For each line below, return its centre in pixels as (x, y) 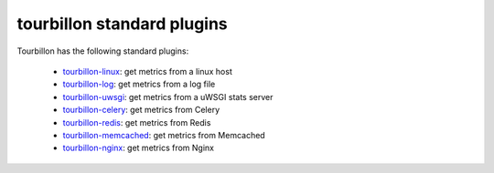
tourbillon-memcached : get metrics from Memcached (164, 135)
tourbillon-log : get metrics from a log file (139, 84)
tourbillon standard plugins (122, 24)
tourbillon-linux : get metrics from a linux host (147, 71)
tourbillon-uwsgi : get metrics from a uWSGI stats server (168, 97)
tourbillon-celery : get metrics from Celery (141, 110)
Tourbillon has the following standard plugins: (103, 51)
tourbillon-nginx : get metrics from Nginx (139, 148)
